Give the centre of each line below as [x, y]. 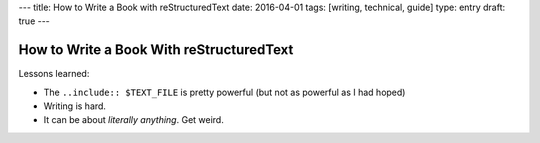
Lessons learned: [54, 74]
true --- [34, 21]
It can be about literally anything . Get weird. [133, 120]
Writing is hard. [75, 106]
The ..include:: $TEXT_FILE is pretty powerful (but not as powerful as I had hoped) [224, 92]
